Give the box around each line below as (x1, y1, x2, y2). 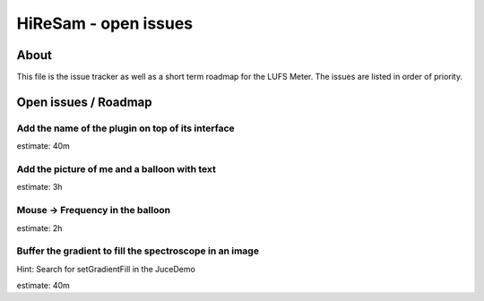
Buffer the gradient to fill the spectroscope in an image (16, 245, 260, 257)
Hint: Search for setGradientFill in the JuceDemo (16, 263, 196, 274)
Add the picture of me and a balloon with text (16, 162, 217, 175)
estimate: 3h (16, 182, 63, 193)
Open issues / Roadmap (16, 94, 152, 109)
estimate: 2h (16, 222, 63, 233)
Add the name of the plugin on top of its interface (16, 122, 235, 134)
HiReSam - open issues (16, 13, 194, 33)
